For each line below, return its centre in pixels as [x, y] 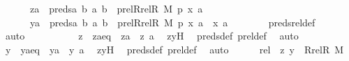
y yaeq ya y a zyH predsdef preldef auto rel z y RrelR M [174, 49]
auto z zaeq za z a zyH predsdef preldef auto [152, 36]
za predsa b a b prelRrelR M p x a [116, 8]
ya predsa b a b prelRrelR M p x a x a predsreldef [172, 22]
